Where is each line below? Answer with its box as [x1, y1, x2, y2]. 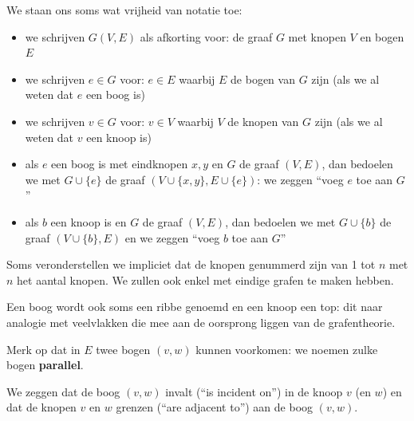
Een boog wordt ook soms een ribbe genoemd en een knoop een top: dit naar [6, 298, 383, 315]
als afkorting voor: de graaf [140, 28, 273, 45]
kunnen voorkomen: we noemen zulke [195, 340, 378, 357]
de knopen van [227, 112, 299, 129]
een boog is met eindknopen [51, 155, 188, 172]
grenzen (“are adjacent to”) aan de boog [116, 399, 313, 415]
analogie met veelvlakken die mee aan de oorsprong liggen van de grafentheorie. [6, 313, 396, 330]
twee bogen [96, 340, 151, 357]
